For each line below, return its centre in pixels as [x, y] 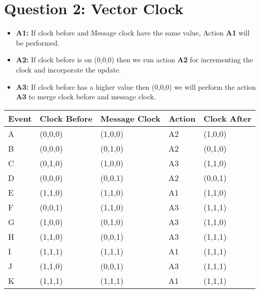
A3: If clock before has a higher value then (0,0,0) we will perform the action [136, 86]
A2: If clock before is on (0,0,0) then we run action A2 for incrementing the [135, 60]
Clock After [227, 118]
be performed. [38, 42]
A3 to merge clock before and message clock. [86, 97]
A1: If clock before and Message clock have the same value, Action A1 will [133, 33]
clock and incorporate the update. [69, 69]
